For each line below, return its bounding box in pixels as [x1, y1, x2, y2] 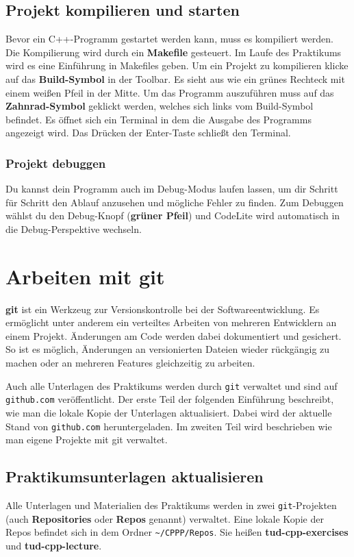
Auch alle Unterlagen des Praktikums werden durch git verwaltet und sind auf [5, 378, 338, 393]
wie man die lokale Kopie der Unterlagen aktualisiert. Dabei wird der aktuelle [5, 405, 332, 419]
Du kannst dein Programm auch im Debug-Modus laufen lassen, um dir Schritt [5, 182, 338, 196]
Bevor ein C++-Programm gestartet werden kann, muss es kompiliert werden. [5, 32, 333, 46]
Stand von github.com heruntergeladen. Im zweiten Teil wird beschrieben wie [5, 419, 332, 433]
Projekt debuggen [5, 154, 106, 171]
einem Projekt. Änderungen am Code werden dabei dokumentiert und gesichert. [5, 328, 342, 343]
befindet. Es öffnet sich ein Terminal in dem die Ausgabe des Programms [5, 112, 312, 126]
